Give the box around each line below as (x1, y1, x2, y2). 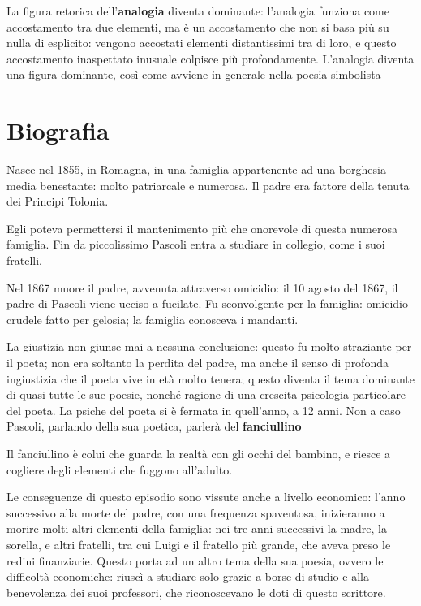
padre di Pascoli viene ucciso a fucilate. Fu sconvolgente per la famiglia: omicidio (6, 295, 408, 312)
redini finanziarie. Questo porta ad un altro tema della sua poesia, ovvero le (6, 552, 384, 569)
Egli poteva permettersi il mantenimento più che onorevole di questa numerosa (6, 219, 398, 236)
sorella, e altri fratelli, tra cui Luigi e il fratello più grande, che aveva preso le (6, 535, 391, 552)
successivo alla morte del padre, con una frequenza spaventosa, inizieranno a (6, 504, 385, 521)
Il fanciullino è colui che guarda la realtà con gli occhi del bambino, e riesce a (6, 445, 391, 461)
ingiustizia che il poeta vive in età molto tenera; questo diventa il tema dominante (6, 370, 415, 387)
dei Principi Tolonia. (6, 193, 109, 210)
